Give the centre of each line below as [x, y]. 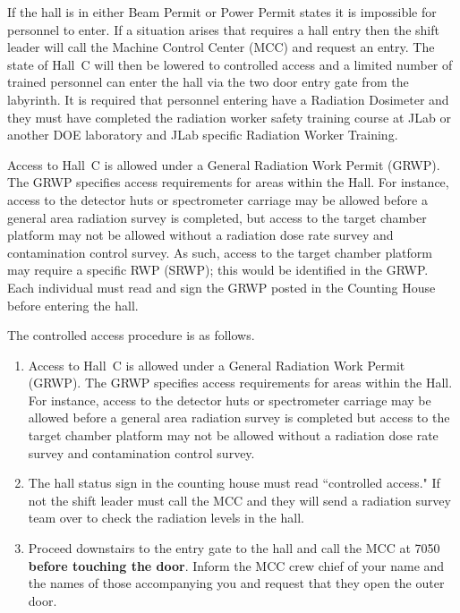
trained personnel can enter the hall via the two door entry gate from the [208, 82]
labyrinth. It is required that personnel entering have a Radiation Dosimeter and [228, 99]
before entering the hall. [73, 305]
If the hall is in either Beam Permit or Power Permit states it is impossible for [222, 12]
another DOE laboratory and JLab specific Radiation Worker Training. [203, 135]
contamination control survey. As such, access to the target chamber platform [220, 252]
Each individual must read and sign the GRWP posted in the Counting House [221, 287]
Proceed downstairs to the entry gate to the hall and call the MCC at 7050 [234, 548]
